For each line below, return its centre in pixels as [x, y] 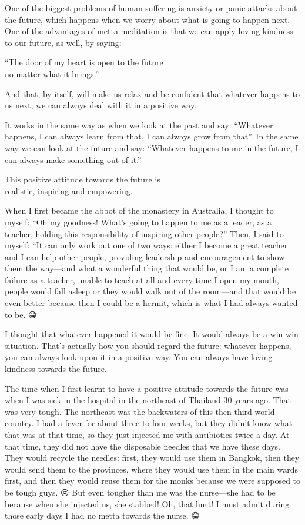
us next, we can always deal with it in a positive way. [101, 105]
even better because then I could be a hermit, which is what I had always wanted [151, 303]
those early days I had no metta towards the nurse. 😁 [102, 515]
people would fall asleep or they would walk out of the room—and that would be [150, 291]
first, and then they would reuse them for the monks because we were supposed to [153, 481]
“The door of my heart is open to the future [84, 62]
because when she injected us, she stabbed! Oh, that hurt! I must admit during [147, 504]
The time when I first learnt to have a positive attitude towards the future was [147, 388]
